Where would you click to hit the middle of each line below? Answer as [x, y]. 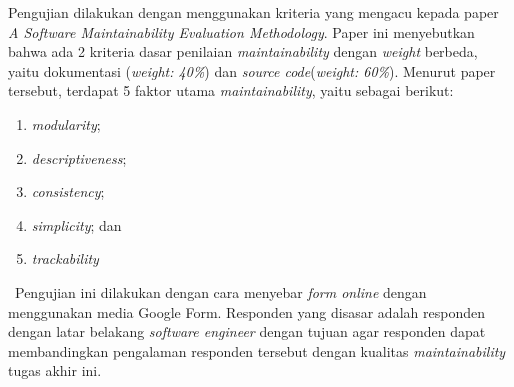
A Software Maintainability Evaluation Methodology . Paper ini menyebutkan [241, 31]
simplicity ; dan [76, 224]
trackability [65, 258]
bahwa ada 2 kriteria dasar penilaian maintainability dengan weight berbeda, [243, 51]
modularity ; [66, 123]
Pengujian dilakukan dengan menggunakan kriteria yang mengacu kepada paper [253, 12]
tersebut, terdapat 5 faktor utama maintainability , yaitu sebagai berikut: [231, 90]
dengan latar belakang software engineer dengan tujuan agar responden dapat [247, 331]
